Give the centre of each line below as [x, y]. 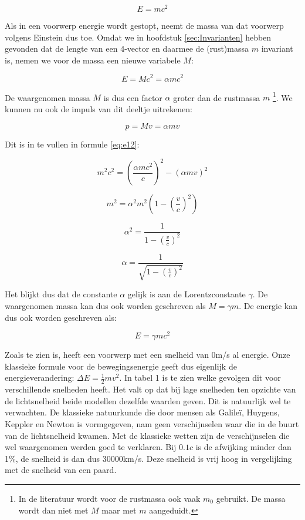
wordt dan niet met [53, 510]
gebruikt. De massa [251, 498]
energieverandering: [40, 378]
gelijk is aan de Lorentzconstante [187, 294]
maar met [119, 510]
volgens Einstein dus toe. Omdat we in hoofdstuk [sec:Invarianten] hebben [138, 37]
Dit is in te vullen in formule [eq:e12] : [72, 144]
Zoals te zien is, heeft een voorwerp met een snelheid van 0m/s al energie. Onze [148, 355]
